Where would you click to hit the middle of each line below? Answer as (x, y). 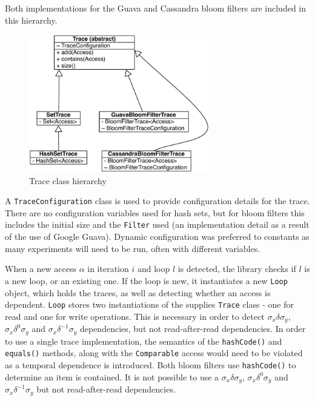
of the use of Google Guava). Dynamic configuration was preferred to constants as (157, 237)
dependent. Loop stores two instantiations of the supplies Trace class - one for (149, 304)
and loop (154, 269)
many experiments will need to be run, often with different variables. (133, 248)
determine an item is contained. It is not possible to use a (112, 376)
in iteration (108, 269)
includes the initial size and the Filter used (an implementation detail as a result (157, 224)
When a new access (41, 269)
